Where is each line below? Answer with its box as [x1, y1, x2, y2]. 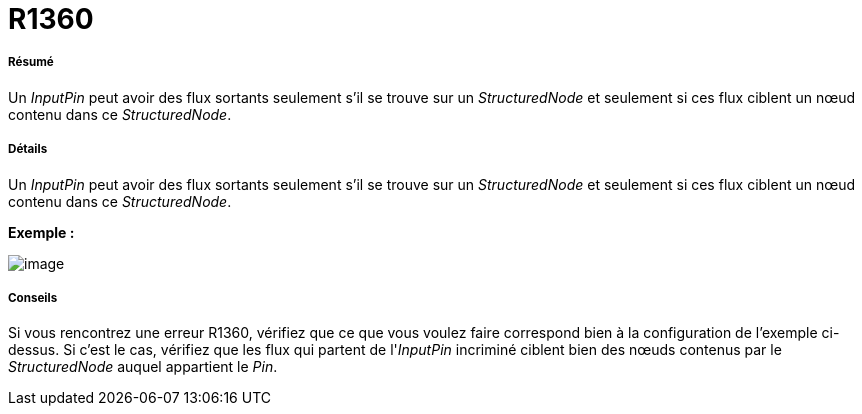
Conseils [8, 290, 58, 305]
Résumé [8, 55, 54, 70]
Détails [8, 142, 48, 157]
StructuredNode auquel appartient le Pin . [8, 358, 278, 376]
